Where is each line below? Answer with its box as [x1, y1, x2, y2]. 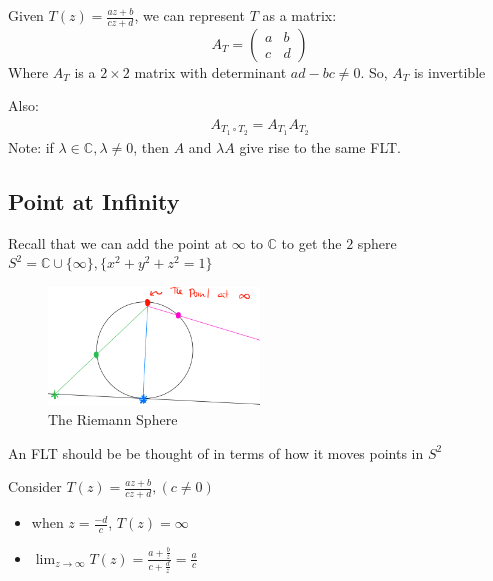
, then [133, 136, 170, 157]
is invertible [413, 61, 486, 82]
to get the [281, 232, 342, 253]
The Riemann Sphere [48, 409, 178, 430]
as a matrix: [262, 5, 337, 25]
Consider [8, 476, 62, 497]
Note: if [8, 136, 54, 157]
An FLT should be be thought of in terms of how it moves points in [8, 442, 424, 463]
